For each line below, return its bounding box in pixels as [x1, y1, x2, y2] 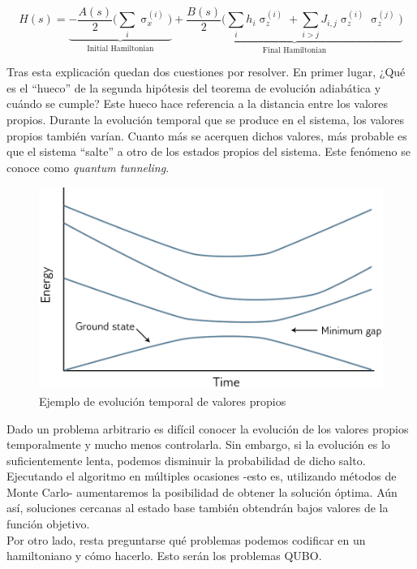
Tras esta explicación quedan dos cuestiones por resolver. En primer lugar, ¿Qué [6, 63, 406, 80]
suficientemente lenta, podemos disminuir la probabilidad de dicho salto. [6, 451, 366, 468]
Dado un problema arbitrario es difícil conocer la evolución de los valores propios [6, 420, 409, 437]
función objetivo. [6, 515, 90, 532]
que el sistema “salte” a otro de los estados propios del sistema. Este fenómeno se [6, 143, 411, 160]
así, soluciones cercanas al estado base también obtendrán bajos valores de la [6, 499, 389, 516]
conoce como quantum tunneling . [6, 158, 170, 175]
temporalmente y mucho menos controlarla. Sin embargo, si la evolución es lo [6, 436, 390, 453]
